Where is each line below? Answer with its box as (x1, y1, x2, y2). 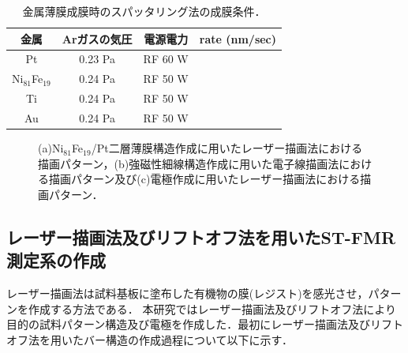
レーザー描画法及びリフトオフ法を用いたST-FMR (6, 224, 396, 249)
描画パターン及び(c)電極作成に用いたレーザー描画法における (48, 171, 361, 187)
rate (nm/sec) (199, 30, 277, 47)
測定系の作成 (6, 248, 106, 272)
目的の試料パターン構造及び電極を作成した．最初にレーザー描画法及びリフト (6, 316, 404, 332)
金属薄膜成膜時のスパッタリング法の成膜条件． (22, 3, 266, 19)
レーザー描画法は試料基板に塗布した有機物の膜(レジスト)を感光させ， (6, 285, 369, 302)
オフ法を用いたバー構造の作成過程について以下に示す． (6, 331, 294, 347)
